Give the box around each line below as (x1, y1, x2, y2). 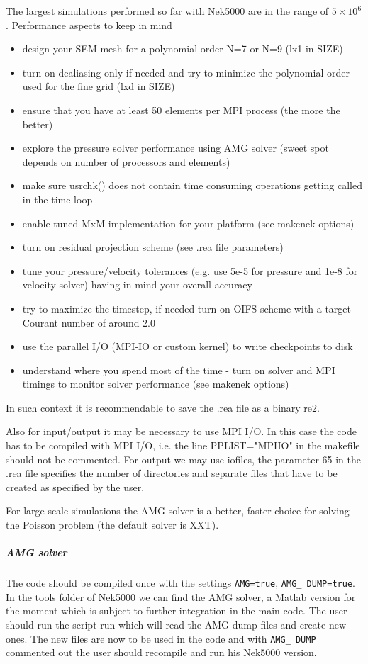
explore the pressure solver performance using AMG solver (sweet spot (22, 140, 329, 155)
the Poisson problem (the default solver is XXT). (6, 517, 219, 532)
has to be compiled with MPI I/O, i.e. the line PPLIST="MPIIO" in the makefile (6, 438, 360, 453)
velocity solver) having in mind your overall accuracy (22, 277, 252, 292)
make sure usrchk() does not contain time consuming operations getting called (22, 178, 363, 193)
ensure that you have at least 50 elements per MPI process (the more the (22, 102, 340, 117)
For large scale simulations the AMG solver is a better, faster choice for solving (6, 503, 350, 518)
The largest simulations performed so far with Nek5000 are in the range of (6, 4, 329, 18)
